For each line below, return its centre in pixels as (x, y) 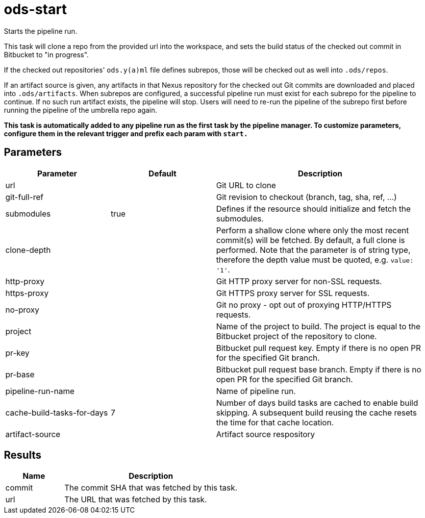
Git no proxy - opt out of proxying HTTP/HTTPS (304, 305)
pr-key (17, 353)
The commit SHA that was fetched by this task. (151, 488)
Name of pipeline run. (256, 391)
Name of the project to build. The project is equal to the (318, 326)
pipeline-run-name (40, 391)
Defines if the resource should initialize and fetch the (313, 209)
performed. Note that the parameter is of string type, (313, 250)
